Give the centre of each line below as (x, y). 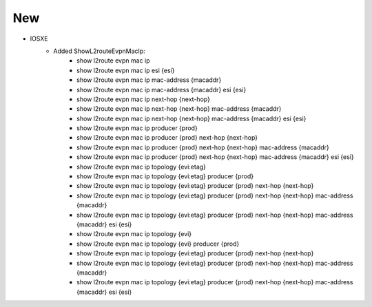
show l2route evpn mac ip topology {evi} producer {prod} (158, 244)
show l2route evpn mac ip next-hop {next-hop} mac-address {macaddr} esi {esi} (192, 118)
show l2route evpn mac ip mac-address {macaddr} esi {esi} (162, 89)
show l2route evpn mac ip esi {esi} (126, 70)
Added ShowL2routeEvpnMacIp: (100, 51)
